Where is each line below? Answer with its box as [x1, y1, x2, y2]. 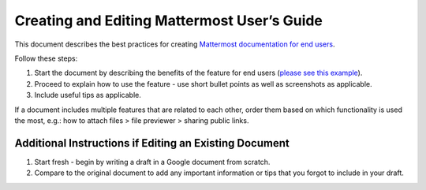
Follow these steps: [14, 54, 78, 63]
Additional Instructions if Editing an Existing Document [14, 136, 290, 150]
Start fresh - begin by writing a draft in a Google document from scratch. [34, 157, 271, 166]
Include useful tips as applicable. [34, 91, 141, 100]
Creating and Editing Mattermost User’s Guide [14, 12, 323, 29]
